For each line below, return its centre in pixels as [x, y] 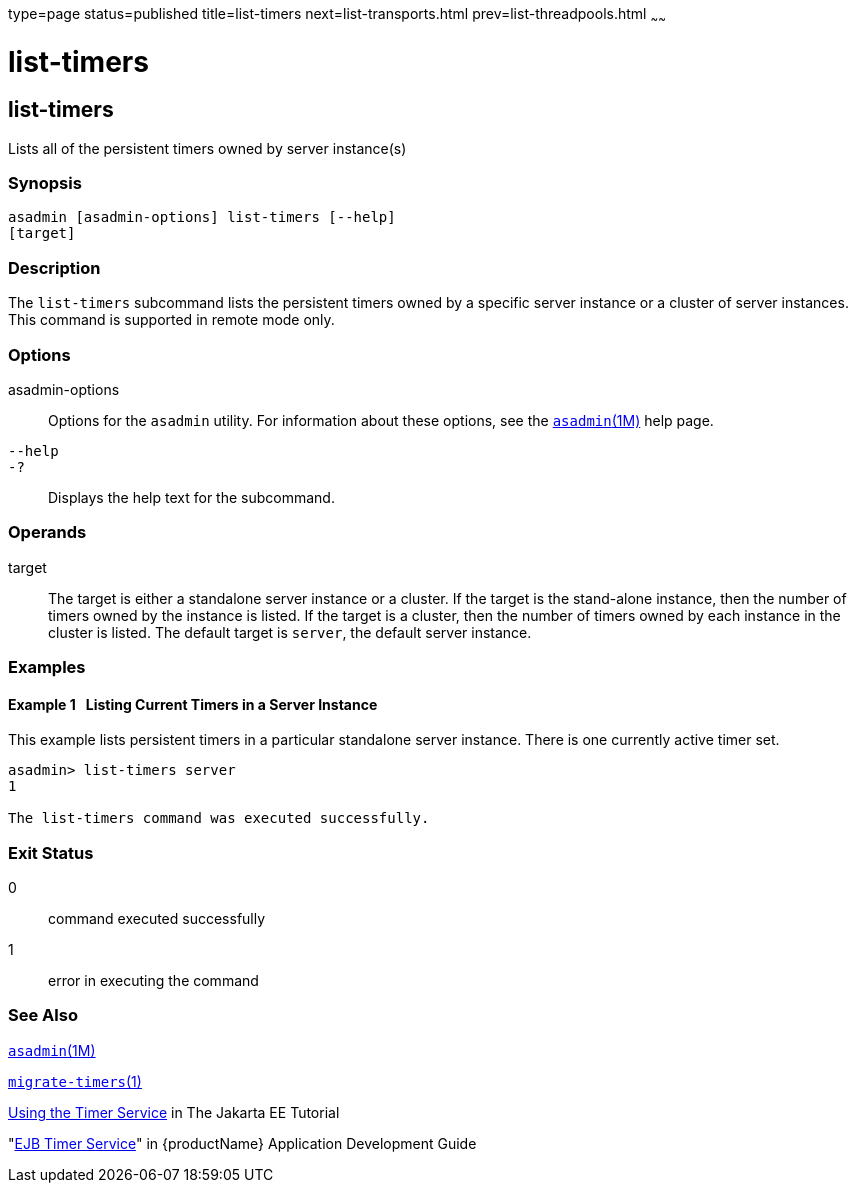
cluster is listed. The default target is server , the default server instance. [290, 632]
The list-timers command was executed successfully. [219, 818]
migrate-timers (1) [75, 1081]
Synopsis [45, 183]
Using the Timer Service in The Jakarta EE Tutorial [174, 1112]
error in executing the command [153, 981]
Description [54, 267]
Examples [47, 667]
